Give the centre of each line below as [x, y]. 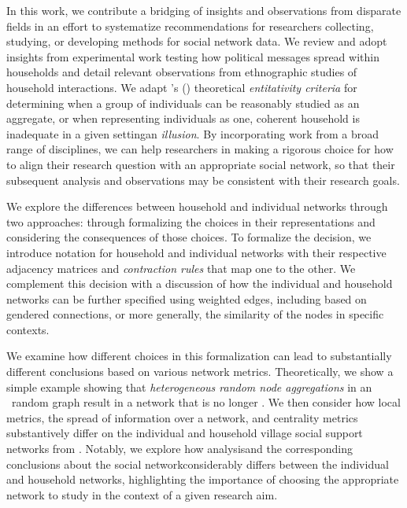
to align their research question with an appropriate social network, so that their [201, 164]
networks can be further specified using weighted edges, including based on [187, 298]
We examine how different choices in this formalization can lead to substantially [199, 356]
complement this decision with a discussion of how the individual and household [200, 283]
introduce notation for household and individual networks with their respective [196, 252]
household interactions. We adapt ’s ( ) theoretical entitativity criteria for [182, 87]
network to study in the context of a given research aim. [142, 494]
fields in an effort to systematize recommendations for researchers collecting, [190, 26]
